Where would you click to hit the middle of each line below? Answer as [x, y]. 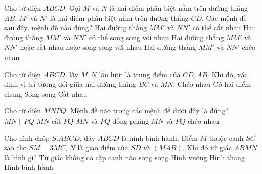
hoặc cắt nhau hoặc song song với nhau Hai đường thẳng [108, 47]
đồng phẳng [131, 120]
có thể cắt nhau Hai [223, 27]
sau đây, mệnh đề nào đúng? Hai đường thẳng [76, 27]
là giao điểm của [103, 148]
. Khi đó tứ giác [207, 148]
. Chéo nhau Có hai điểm [212, 84]
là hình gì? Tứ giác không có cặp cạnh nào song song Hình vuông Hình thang [124, 157]
